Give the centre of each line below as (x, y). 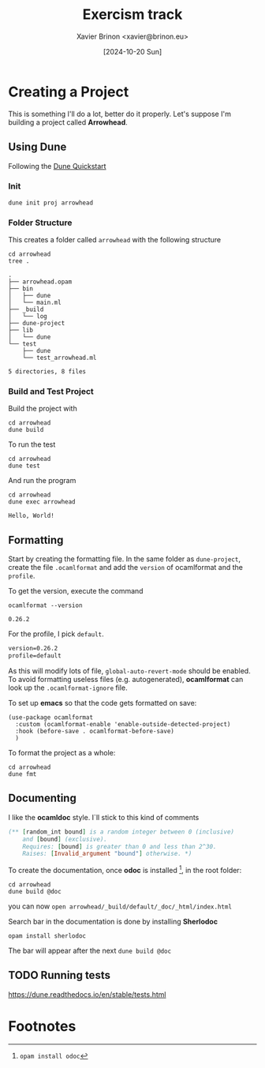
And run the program (42, 481)
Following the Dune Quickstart (57, 166)
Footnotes (42, 1026)
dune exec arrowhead (42, 502)
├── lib (21, 330)
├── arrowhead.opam (40, 282)
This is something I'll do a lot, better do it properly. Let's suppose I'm (119, 114)
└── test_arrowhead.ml (60, 358)
